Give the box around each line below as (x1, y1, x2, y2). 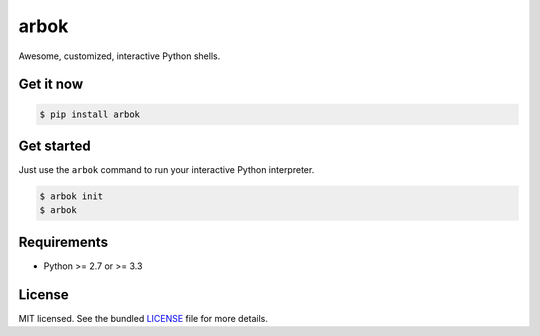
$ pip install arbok (39, 108, 140, 120)
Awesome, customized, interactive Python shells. (18, 50, 221, 62)
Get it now (18, 76, 84, 93)
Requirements (18, 233, 109, 250)
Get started (18, 137, 91, 154)
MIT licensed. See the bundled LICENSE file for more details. (18, 312, 269, 324)
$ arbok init (39, 191, 104, 202)
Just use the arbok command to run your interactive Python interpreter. (18, 164, 315, 176)
